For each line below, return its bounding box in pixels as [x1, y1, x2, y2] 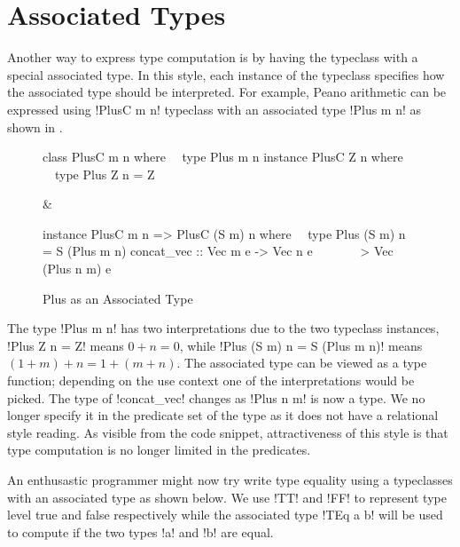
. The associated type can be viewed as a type [176, 353, 427, 372]
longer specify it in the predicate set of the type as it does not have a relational [7, 406, 439, 424]
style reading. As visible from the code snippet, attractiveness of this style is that [7, 423, 448, 441]
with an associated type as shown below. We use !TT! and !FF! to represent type [7, 488, 447, 506]
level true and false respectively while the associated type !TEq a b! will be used [7, 505, 443, 524]
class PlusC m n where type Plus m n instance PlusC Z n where [43, 147, 403, 166]
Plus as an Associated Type [43, 289, 193, 307]
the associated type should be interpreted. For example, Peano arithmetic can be [7, 83, 447, 101]
